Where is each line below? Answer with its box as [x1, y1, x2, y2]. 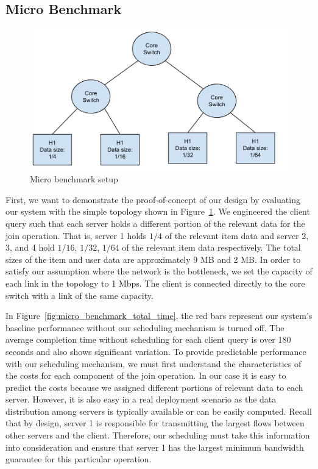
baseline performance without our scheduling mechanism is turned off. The [5, 321, 284, 334]
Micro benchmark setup [30, 173, 118, 185]
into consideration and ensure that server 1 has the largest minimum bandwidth [5, 440, 304, 453]
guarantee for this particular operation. [5, 453, 152, 465]
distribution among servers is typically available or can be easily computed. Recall [5, 404, 312, 417]
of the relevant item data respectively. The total [122, 241, 301, 254]
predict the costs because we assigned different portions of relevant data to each [5, 381, 303, 393]
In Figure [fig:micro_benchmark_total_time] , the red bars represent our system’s [5, 309, 313, 322]
